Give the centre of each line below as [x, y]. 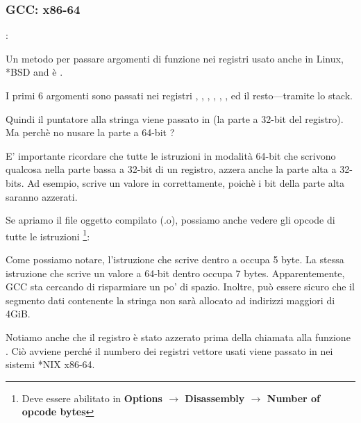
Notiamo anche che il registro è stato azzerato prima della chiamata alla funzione [178, 337]
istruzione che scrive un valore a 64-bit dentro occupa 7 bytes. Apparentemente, [175, 273]
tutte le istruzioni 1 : [48, 235]
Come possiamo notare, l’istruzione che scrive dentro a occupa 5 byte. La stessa [175, 259]
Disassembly [215, 398]
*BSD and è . [34, 72]
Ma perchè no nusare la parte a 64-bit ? [90, 132]
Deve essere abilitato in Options [92, 398]
